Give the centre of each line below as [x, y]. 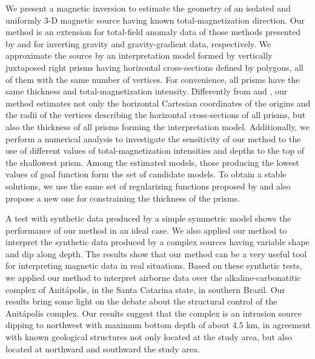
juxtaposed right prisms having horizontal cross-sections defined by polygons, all [154, 67]
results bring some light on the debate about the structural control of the [141, 301]
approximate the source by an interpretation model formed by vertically [139, 55]
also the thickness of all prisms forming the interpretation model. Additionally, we [157, 126]
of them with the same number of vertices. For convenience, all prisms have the [153, 79]
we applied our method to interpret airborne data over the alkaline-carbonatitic [153, 278]
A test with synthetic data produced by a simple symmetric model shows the [148, 218]
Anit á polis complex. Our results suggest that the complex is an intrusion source [154, 313]
